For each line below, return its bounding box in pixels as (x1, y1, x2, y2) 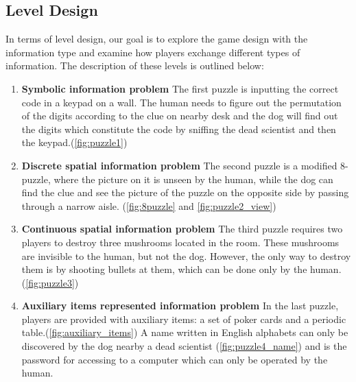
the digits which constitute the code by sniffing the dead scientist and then (21, 121, 336, 136)
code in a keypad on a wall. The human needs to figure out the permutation (21, 95, 342, 109)
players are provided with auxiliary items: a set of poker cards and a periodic (21, 311, 346, 326)
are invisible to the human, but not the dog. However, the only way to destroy (21, 248, 351, 263)
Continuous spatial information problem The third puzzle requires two (21, 222, 343, 236)
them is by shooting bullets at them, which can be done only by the (21, 262, 307, 276)
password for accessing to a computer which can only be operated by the (21, 352, 328, 366)
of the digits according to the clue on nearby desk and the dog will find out (21, 108, 338, 123)
